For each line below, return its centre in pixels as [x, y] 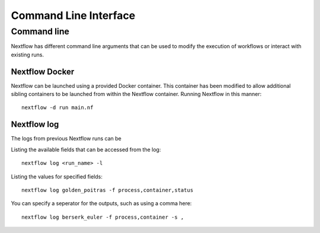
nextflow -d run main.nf [57, 108]
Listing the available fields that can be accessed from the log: [86, 149]
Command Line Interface [73, 15]
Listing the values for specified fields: [57, 176]
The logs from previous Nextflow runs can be [66, 139]
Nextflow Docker [43, 71]
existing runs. [28, 55]
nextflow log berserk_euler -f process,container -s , [103, 217]
